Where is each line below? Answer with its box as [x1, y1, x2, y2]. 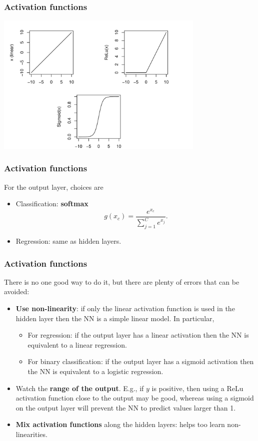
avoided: [4, 286, 29, 297]
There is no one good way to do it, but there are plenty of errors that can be [4, 276, 239, 287]
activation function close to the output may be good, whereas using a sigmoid [15, 393, 254, 403]
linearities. [15, 429, 47, 439]
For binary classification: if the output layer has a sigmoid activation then [27, 356, 254, 367]
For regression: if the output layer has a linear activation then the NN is [27, 330, 249, 340]
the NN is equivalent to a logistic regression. [27, 366, 163, 376]
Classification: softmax [15, 198, 88, 209]
